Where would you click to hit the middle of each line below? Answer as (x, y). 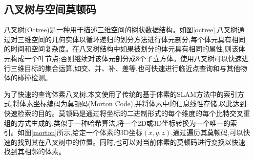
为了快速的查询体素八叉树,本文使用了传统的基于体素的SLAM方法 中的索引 (121, 94)
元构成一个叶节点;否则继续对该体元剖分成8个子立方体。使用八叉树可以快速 (123, 58)
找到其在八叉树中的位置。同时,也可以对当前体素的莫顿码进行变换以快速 (131, 142)
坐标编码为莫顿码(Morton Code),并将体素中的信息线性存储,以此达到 (140, 103)
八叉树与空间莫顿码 (50, 9)
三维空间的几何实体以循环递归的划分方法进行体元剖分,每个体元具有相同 (131, 39)
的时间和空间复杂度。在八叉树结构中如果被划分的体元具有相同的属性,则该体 (125, 49)
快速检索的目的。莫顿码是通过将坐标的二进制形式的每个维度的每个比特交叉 (124, 113)
